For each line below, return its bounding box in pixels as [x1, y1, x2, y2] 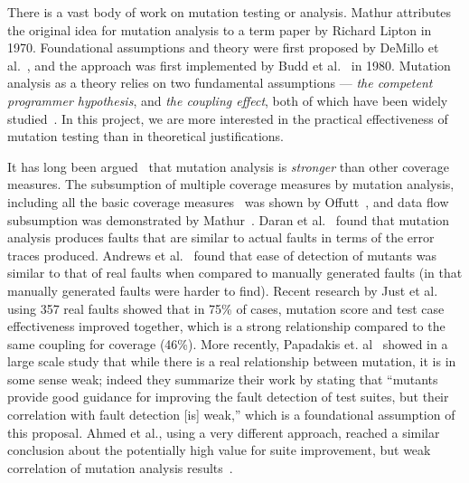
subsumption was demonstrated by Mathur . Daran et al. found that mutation [7, 210, 450, 229]
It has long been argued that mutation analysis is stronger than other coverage [7, 156, 449, 175]
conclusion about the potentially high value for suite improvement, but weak [7, 440, 431, 459]
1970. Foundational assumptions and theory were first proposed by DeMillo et [7, 38, 439, 57]
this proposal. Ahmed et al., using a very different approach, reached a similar [7, 422, 440, 441]
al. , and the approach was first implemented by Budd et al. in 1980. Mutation [7, 55, 451, 74]
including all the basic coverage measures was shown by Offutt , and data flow [7, 192, 449, 211]
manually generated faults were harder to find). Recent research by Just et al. [7, 280, 438, 299]
